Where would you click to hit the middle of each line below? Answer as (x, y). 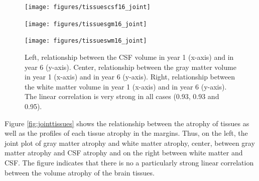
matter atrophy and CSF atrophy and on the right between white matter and (124, 153)
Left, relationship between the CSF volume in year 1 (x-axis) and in (129, 57)
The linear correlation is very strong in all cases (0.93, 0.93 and (122, 96)
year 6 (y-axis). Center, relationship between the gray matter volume (131, 67)
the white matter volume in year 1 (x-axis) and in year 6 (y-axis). (126, 86)
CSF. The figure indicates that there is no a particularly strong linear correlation (129, 162)
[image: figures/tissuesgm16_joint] (86, 24)
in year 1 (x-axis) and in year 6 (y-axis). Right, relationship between (130, 77)
